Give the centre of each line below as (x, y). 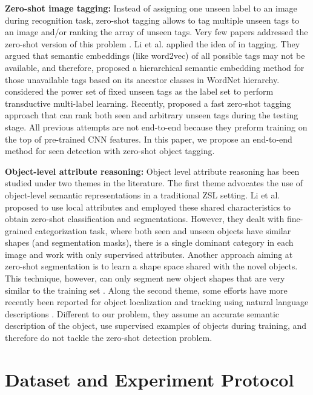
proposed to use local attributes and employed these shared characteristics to (148, 207)
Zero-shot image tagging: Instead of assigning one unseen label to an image (151, 8)
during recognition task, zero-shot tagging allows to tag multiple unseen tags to (152, 20)
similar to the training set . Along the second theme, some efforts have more (146, 290)
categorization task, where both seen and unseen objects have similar (163, 230)
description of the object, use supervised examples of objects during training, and (156, 326)
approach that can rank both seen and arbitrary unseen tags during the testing (152, 115)
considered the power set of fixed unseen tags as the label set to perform (139, 91)
